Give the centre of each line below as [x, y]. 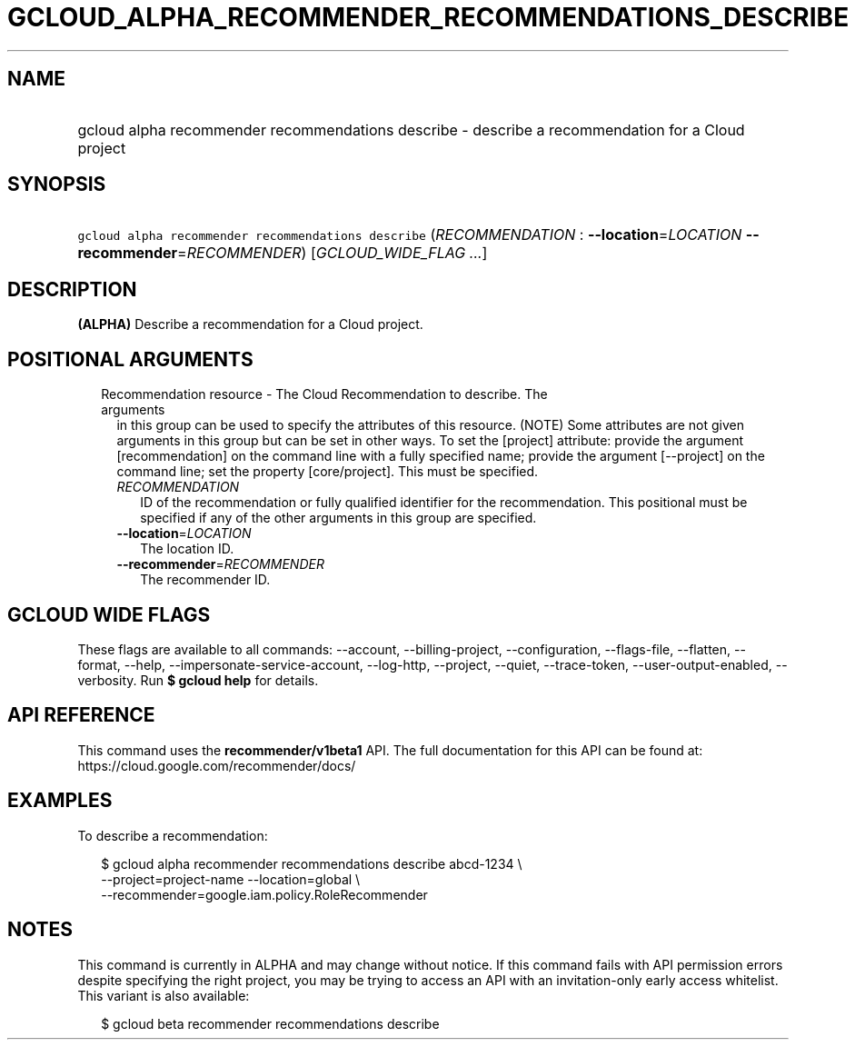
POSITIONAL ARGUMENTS [130, 359]
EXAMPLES [60, 801]
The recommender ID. [205, 580]
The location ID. [187, 549]
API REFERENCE [81, 715]
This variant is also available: [164, 995]
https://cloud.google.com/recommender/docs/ [217, 765]
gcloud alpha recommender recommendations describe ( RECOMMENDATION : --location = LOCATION [410, 235]
